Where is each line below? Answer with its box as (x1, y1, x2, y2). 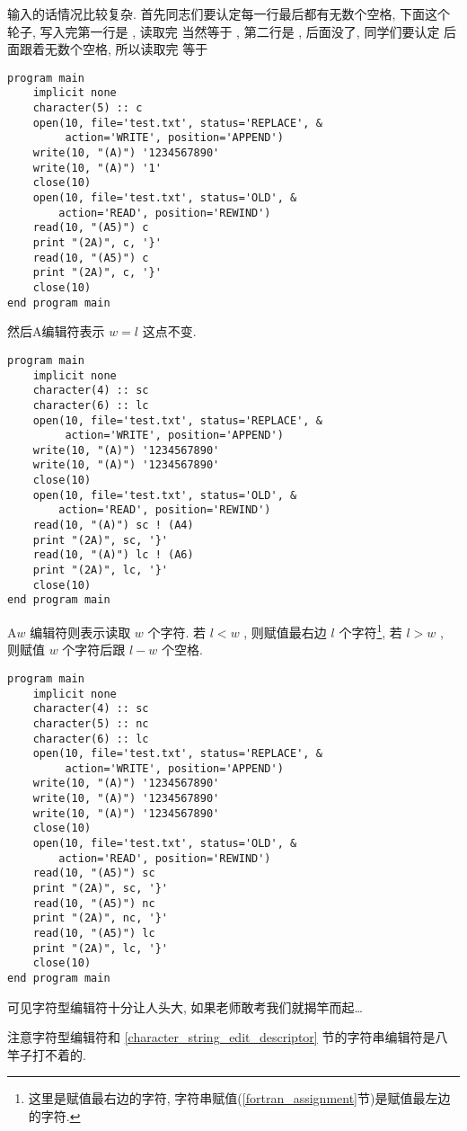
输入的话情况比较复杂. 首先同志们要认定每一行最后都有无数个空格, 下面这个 (7, 4, 451, 22)
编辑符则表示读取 (30, 622, 131, 641)
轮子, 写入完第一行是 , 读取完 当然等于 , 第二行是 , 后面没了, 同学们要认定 (7, 22, 440, 40)
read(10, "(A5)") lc (32, 927, 155, 940)
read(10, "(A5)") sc (32, 867, 155, 880)
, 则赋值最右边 (243, 622, 327, 641)
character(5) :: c (32, 102, 143, 115)
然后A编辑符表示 (7, 322, 105, 341)
